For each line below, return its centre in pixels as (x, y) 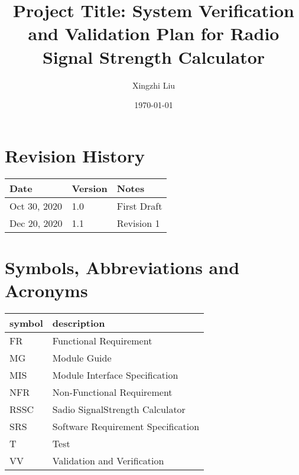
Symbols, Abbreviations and (122, 267)
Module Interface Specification (115, 375)
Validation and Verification (108, 460)
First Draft (139, 206)
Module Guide (82, 357)
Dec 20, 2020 (36, 223)
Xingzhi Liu (154, 85)
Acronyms (46, 290)
